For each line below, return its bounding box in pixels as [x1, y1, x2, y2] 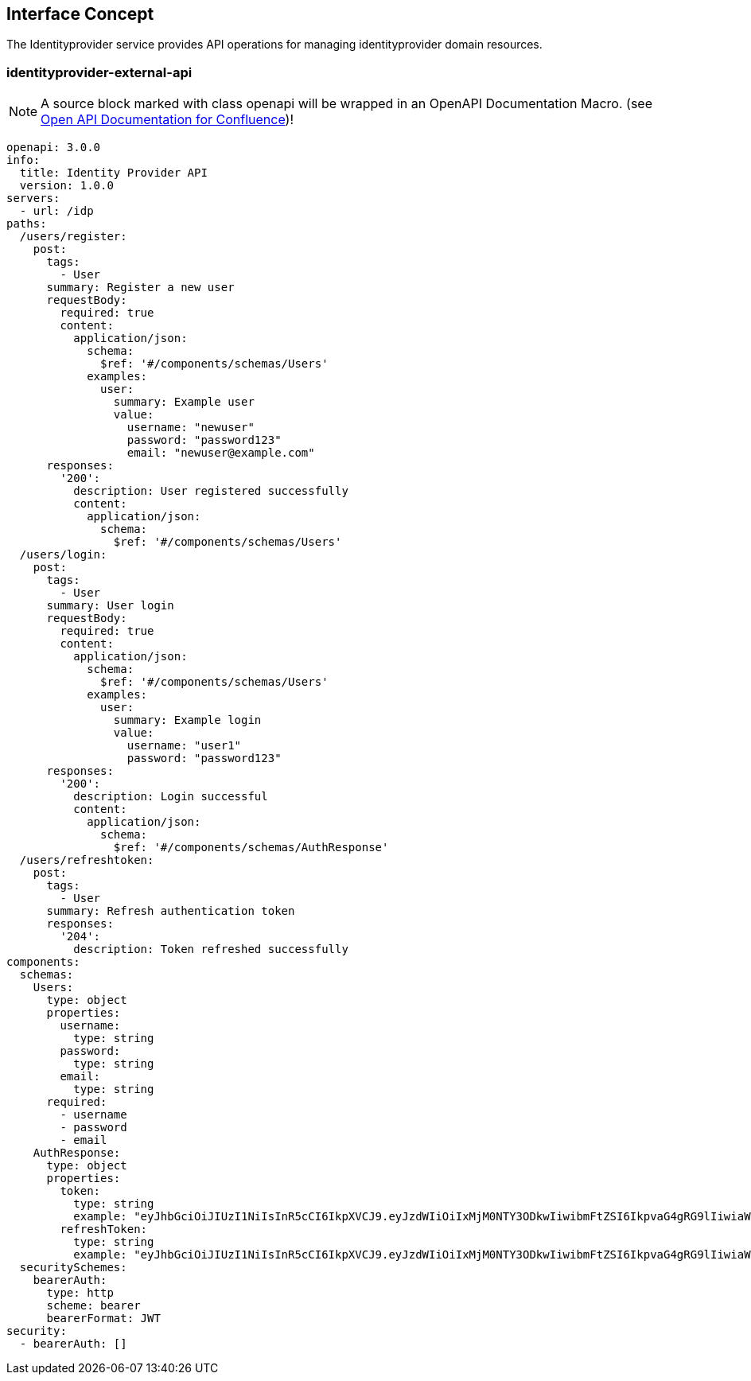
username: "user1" [126, 739, 242, 753]
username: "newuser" [126, 421, 255, 434]
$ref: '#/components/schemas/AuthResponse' [113, 841, 389, 854]
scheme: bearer [46, 1299, 141, 1313]
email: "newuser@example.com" [126, 446, 315, 460]
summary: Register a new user [46, 281, 235, 294]
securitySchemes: [19, 1261, 127, 1274]
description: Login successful [73, 790, 268, 803]
